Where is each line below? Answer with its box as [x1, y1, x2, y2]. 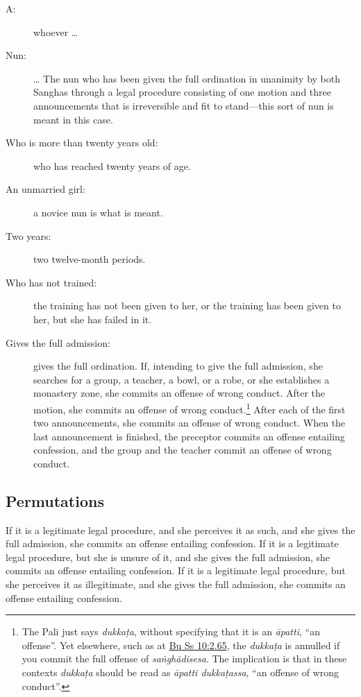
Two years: [6, 228, 51, 243]
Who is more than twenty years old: [6, 135, 158, 150]
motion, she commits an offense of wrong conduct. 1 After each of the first [33, 399, 346, 416]
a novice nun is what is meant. [33, 205, 163, 219]
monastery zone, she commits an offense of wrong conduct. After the [33, 386, 325, 400]
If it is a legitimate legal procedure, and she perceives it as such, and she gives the [6, 522, 355, 537]
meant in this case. [33, 112, 113, 126]
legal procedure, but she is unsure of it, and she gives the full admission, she [6, 549, 330, 564]
